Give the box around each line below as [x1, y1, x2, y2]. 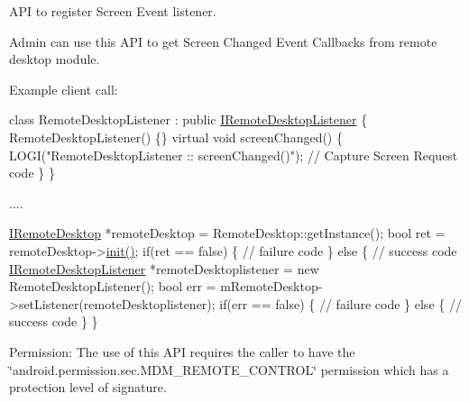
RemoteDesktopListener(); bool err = [9, 277, 216, 296]
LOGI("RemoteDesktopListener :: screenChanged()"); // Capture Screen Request [9, 145, 458, 164]
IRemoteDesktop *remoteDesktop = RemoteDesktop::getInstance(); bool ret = [9, 224, 446, 242]
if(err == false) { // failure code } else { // [219, 294, 462, 313]
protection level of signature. [9, 378, 167, 397]
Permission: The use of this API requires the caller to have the [9, 342, 355, 361]
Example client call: [9, 79, 118, 98]
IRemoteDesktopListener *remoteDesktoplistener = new [9, 259, 319, 278]
